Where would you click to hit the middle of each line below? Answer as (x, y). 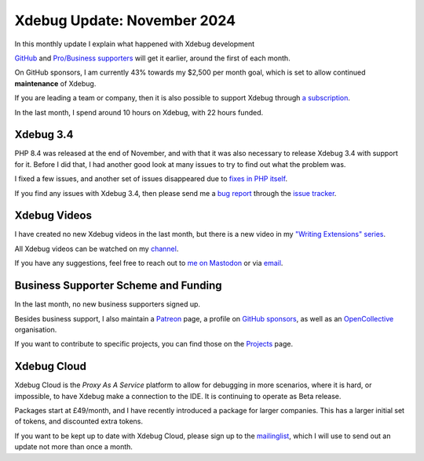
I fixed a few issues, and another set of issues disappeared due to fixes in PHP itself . (151, 179)
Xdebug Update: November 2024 (125, 20)
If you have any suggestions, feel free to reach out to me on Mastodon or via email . (149, 263)
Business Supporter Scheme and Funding (119, 286)
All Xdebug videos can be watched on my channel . (97, 249)
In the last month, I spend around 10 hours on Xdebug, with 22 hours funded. (139, 112)
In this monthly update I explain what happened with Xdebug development (135, 44)
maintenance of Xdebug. (55, 83)
